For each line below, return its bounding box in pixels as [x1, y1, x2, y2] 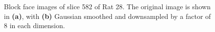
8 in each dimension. [4, 20, 65, 31]
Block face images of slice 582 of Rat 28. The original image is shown [4, 1, 211, 11]
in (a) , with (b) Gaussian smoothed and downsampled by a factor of [4, 11, 211, 21]
